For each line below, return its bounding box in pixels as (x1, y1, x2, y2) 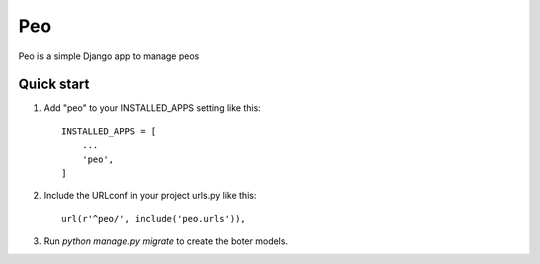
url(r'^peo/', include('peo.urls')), (61, 213, 247, 224)
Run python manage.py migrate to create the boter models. (43, 235, 289, 247)
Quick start (18, 76, 90, 93)
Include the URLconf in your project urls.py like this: (43, 190, 257, 202)
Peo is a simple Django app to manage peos (18, 50, 200, 62)
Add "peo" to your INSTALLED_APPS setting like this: (43, 102, 262, 114)
